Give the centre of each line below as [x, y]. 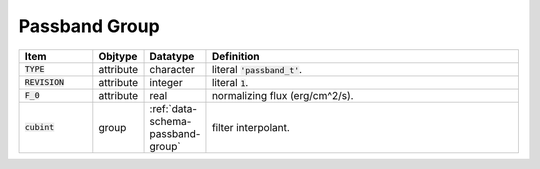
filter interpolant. [250, 127]
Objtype [118, 56]
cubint [39, 127]
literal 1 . [230, 82]
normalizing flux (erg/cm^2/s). [282, 95]
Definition [235, 56]
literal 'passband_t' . [257, 69]
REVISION [44, 82]
